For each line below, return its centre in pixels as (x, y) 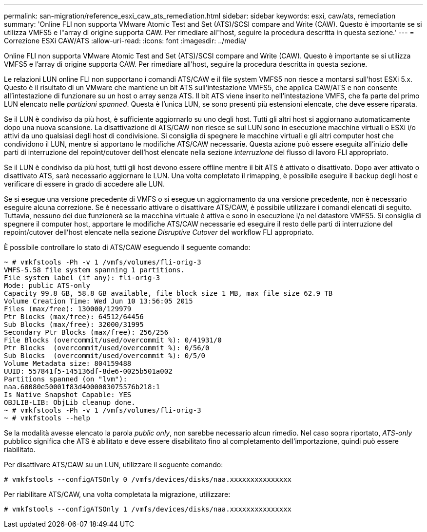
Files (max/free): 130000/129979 (68, 309)
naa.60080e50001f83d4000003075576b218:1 (82, 387)
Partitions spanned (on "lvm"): (66, 379)
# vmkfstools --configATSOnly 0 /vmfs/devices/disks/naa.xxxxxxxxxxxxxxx (148, 479)
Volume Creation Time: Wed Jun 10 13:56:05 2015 (98, 301)
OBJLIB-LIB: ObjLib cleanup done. (70, 402)
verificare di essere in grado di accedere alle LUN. (85, 184)
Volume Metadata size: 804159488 (68, 363)
